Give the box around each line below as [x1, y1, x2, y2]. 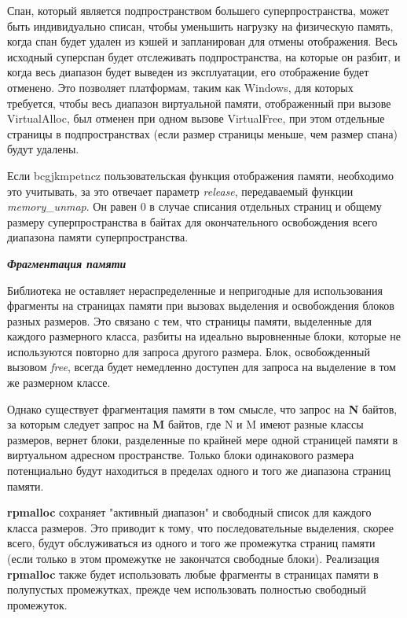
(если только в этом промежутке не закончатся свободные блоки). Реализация [7, 550, 379, 566]
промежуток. [7, 596, 68, 612]
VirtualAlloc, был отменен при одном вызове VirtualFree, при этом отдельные [7, 110, 385, 127]
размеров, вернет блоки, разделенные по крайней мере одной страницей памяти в [7, 431, 398, 447]
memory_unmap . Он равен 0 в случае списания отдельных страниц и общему [7, 198, 382, 215]
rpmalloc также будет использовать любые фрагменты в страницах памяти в [7, 565, 379, 582]
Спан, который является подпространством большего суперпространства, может [7, 2, 389, 18]
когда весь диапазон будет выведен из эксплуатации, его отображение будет [7, 64, 369, 80]
